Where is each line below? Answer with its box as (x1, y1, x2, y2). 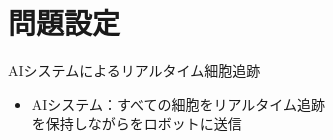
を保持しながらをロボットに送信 (31, 113, 242, 134)
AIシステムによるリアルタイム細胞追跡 (8, 60, 261, 81)
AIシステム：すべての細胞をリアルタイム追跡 (31, 93, 325, 114)
